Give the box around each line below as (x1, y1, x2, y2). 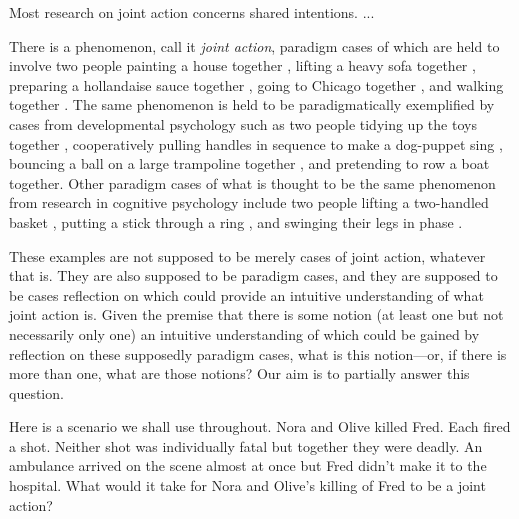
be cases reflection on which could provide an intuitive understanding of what (9, 284, 484, 305)
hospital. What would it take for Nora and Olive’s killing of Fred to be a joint (9, 475, 486, 496)
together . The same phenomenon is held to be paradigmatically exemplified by (9, 94, 495, 115)
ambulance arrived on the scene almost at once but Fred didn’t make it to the (9, 455, 487, 476)
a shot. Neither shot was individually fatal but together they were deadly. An (9, 435, 483, 456)
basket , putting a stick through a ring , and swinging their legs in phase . (9, 211, 463, 232)
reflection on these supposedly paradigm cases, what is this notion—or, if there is (9, 343, 507, 364)
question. (9, 382, 64, 403)
